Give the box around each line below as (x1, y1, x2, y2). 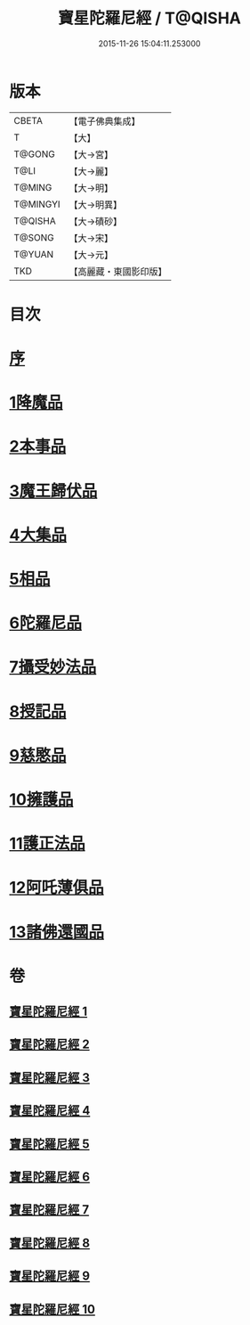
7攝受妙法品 (9, 657, 97, 677)
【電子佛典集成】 (69, 115, 141, 127)
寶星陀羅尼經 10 (9, 1302, 96, 1317)
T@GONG (13, 148, 55, 160)
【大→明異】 (69, 198, 123, 210)
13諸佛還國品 (9, 921, 105, 942)
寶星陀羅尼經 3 (9, 1070, 91, 1085)
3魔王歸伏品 (9, 480, 98, 501)
